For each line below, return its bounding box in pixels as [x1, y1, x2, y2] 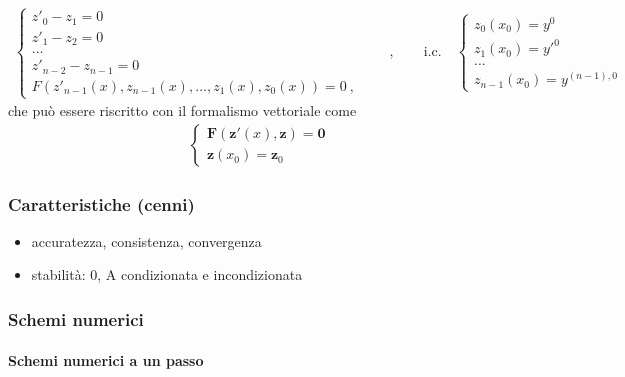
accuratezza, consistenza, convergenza [31, 230, 262, 251]
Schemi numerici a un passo [8, 349, 204, 370]
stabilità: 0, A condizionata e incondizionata [31, 264, 303, 285]
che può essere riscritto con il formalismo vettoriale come [8, 100, 357, 121]
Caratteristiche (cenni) [8, 191, 195, 216]
